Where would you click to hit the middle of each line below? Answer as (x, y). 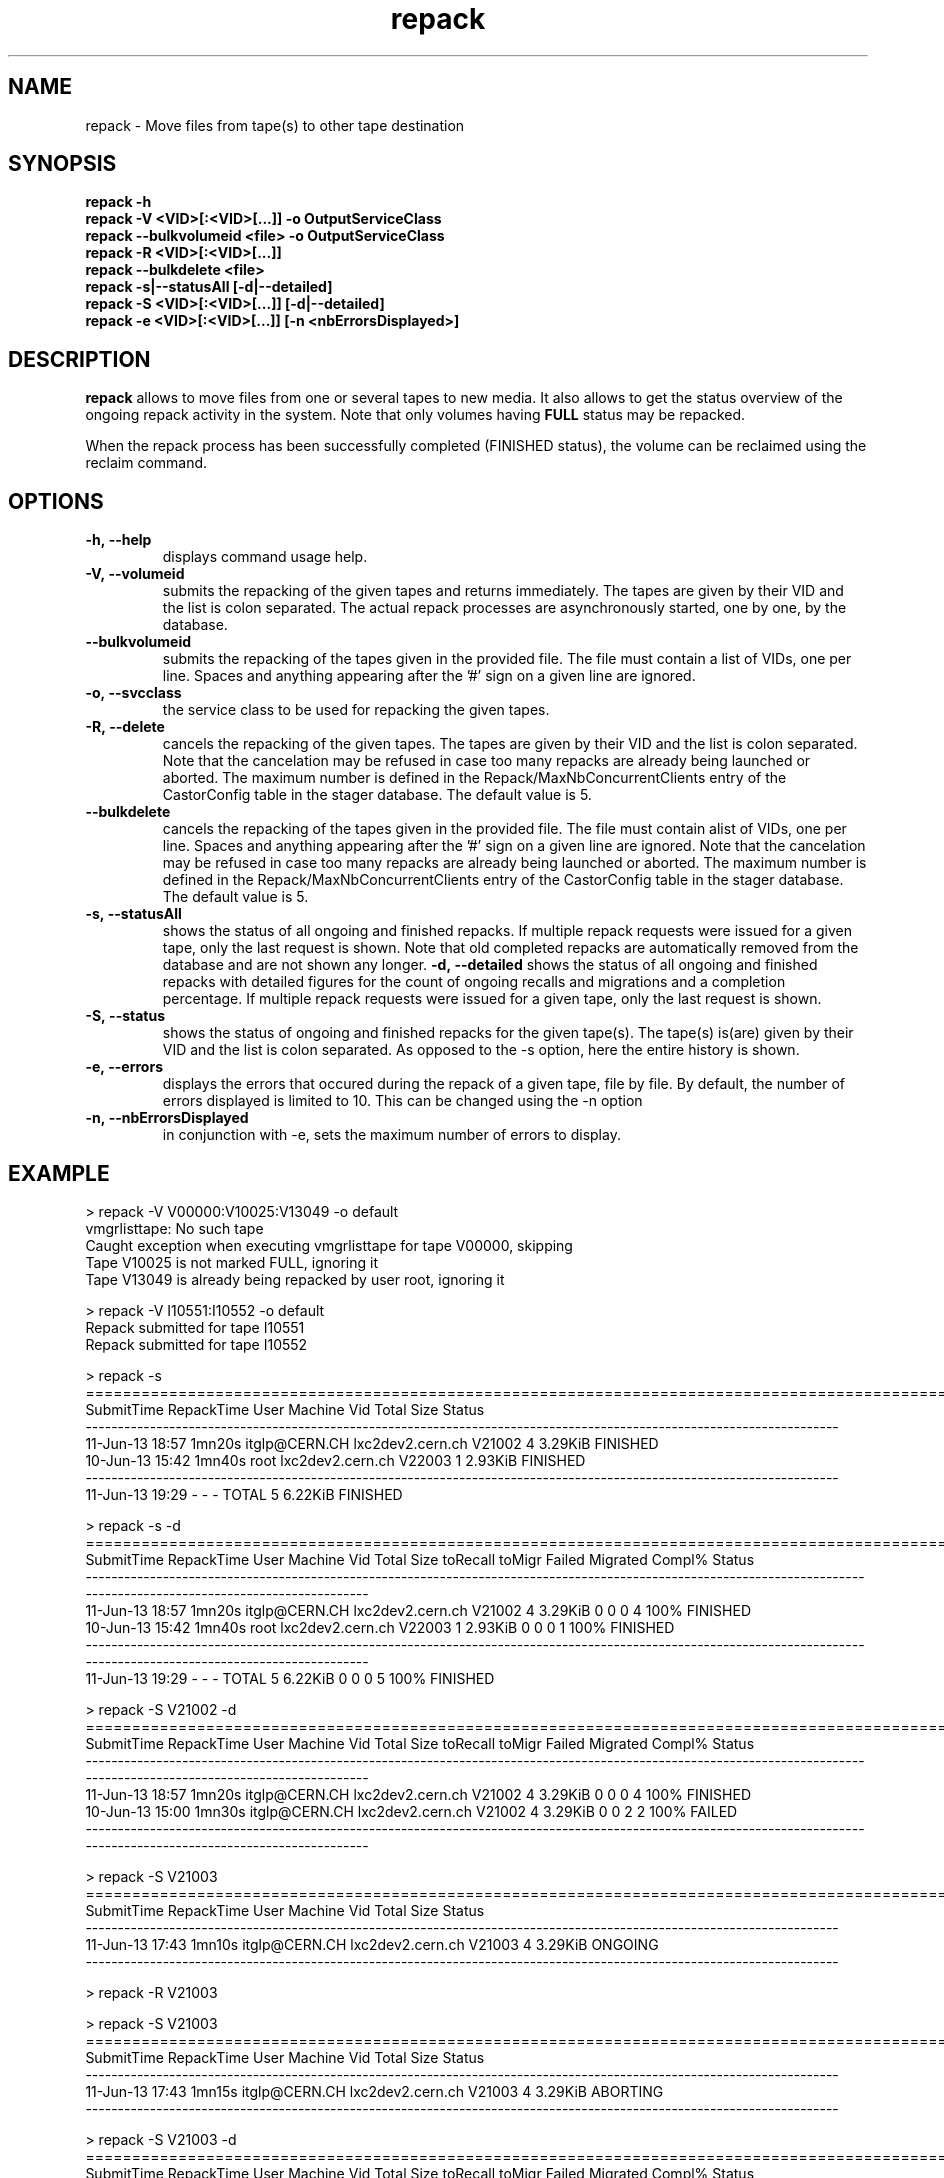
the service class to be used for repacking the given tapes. (356, 710)
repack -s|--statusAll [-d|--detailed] (209, 287)
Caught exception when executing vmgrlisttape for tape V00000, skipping (329, 1245)
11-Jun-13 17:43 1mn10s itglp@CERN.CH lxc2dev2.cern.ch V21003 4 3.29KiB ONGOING (372, 1944)
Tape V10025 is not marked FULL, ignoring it (231, 1262)
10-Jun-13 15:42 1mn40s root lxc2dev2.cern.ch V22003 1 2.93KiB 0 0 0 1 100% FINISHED (380, 1627)
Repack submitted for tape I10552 (196, 1344)
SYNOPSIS (62, 164)
